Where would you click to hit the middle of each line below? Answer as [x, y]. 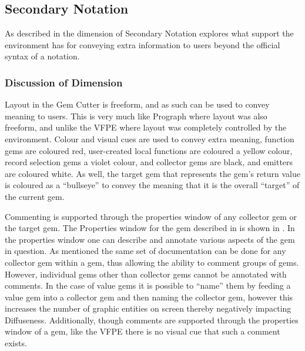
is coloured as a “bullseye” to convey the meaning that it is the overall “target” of [152, 185]
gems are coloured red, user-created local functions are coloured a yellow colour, [149, 150]
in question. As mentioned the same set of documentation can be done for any [145, 251]
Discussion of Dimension [64, 82]
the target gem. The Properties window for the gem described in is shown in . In [150, 228]
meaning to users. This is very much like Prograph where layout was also [136, 116]
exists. [16, 343]
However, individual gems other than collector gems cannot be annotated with [146, 274]
